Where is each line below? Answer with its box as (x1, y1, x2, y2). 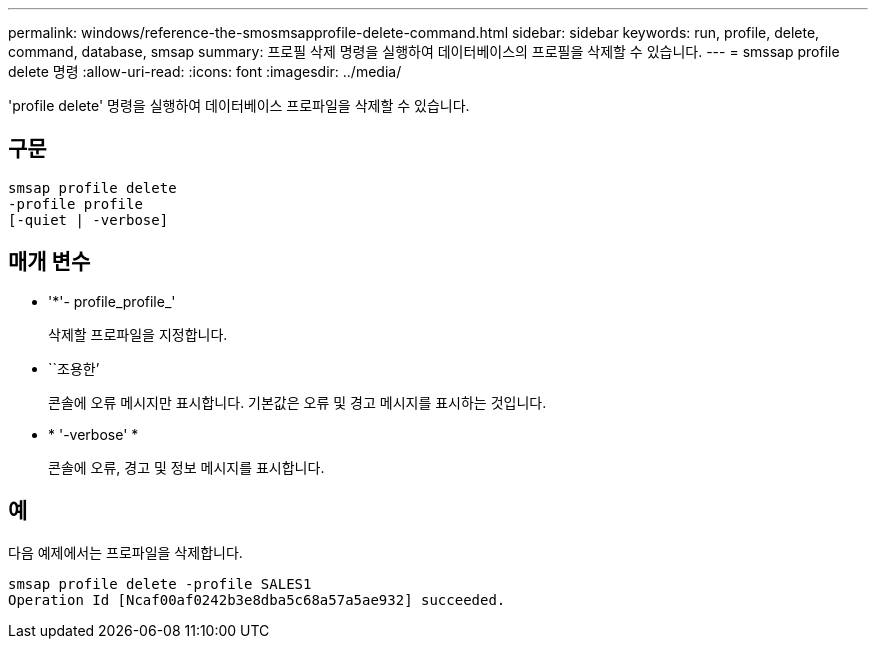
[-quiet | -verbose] (8, 211, 169, 228)
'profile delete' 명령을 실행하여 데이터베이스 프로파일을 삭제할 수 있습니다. (8, 97, 470, 114)
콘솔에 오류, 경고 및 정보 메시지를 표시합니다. (48, 458, 325, 476)
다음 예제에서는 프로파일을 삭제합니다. (8, 543, 243, 561)
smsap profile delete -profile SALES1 (8, 575, 312, 592)
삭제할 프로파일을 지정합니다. (48, 325, 228, 343)
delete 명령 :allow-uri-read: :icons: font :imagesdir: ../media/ (8, 63, 402, 80)
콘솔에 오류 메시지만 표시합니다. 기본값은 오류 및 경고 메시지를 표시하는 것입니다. (48, 393, 547, 411)
